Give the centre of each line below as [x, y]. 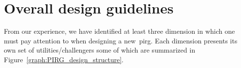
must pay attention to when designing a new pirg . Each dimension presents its [121, 40]
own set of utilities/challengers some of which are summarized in [100, 50]
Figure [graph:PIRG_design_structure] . [64, 59]
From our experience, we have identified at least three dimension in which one [120, 31]
